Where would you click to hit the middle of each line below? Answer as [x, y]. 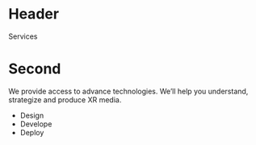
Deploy [32, 132]
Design [32, 115]
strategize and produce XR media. [65, 99]
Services [23, 36]
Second [35, 69]
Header [34, 14]
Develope [36, 124]
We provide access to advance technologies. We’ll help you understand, [128, 91]
